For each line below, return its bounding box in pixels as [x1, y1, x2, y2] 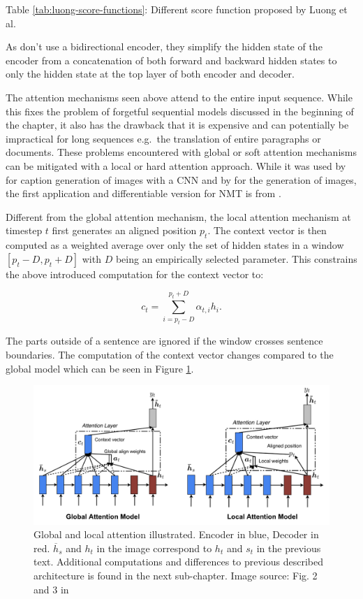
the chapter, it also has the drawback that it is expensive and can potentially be [6, 117, 349, 132]
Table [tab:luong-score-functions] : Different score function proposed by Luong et [6, 2, 348, 16]
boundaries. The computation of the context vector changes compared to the [6, 347, 334, 361]
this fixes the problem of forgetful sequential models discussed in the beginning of [6, 103, 354, 118]
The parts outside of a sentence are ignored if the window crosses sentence [6, 333, 323, 348]
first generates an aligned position [52, 223, 197, 238]
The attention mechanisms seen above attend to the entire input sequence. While [6, 89, 353, 104]
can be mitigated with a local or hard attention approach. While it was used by [6, 158, 346, 173]
